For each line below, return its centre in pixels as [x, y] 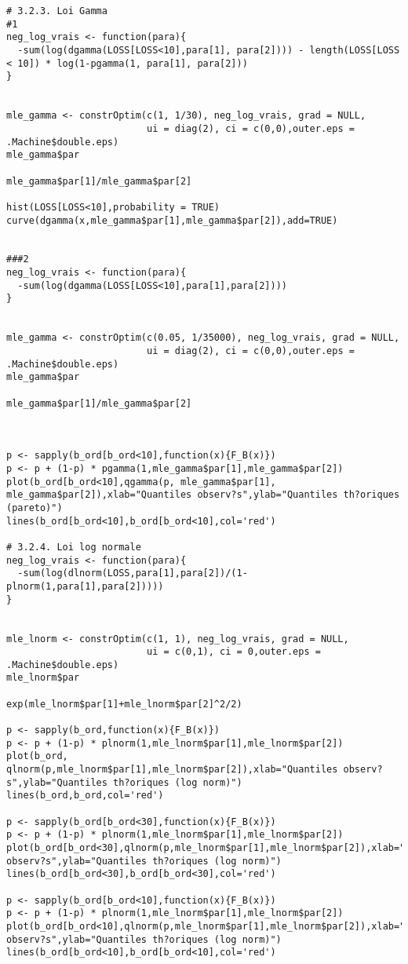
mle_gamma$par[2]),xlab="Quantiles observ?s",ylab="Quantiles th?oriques [203, 495]
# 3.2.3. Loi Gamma [57, 11]
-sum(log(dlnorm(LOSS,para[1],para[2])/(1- [133, 573]
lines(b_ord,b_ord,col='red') [85, 796]
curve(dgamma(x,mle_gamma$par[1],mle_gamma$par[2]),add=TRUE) [172, 220]
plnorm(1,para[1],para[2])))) [85, 586]
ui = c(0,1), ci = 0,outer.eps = [233, 652]
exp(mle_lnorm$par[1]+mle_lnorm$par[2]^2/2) [124, 704]
